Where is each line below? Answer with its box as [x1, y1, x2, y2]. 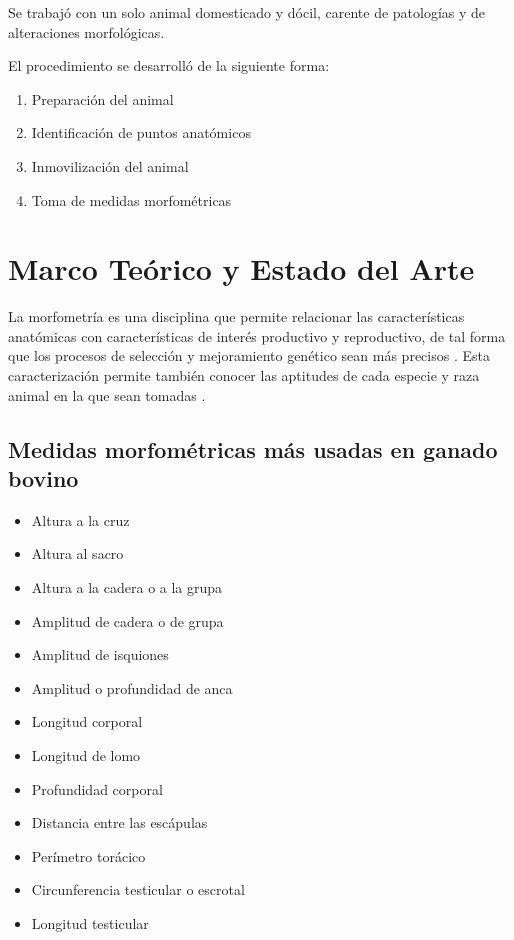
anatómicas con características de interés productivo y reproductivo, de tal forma [8, 325, 506, 346]
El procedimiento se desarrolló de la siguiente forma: [8, 55, 330, 76]
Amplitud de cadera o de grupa [31, 610, 224, 631]
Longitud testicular [31, 912, 149, 933]
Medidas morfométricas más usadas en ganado [8, 433, 498, 464]
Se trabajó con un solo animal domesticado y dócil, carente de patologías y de [8, 2, 486, 22]
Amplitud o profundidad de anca [31, 677, 233, 698]
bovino [8, 463, 79, 494]
